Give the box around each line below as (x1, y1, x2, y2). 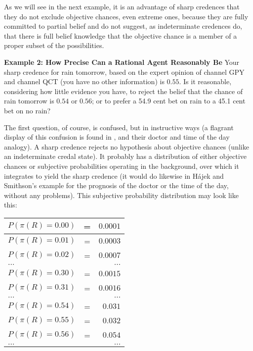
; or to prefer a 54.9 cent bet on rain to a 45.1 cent (91, 96, 246, 106)
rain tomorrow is (4, 96, 54, 106)
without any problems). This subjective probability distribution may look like (4, 190, 239, 200)
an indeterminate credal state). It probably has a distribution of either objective (4, 151, 247, 161)
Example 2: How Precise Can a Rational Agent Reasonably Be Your (4, 56, 240, 67)
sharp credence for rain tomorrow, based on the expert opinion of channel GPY (4, 66, 245, 77)
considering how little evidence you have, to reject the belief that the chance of (4, 86, 243, 96)
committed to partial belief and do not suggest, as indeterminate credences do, (4, 21, 242, 31)
